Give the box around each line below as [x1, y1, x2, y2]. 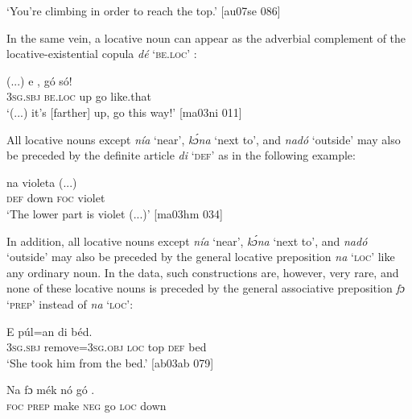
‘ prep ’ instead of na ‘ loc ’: [6, 295, 134, 312]
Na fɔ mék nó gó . [6, 381, 95, 398]
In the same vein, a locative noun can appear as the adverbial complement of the [6, 29, 406, 46]
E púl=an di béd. [6, 322, 93, 339]
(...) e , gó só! [6, 72, 72, 89]
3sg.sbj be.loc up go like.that [6, 88, 151, 105]
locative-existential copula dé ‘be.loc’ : [6, 45, 197, 62]
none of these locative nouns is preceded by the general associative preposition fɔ [6, 280, 405, 297]
